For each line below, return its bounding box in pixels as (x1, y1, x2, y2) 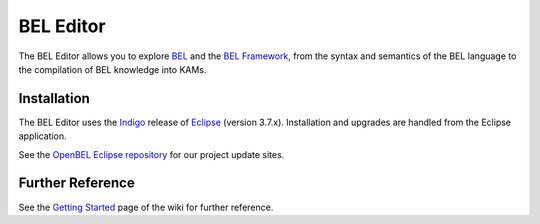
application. (18, 130, 67, 142)
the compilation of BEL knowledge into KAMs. (18, 63, 207, 75)
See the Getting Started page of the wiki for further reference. (18, 201, 274, 213)
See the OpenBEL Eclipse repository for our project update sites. (18, 148, 285, 160)
